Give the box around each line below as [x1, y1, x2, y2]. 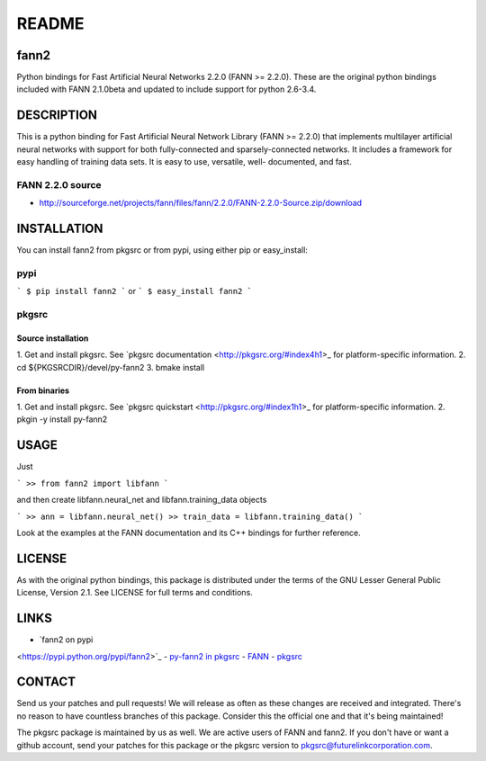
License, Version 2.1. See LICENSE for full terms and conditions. [16, 587, 254, 598]
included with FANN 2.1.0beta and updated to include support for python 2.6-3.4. [16, 84, 317, 94]
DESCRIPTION [16, 108, 98, 123]
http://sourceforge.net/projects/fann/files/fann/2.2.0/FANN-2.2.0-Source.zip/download [39, 198, 363, 209]
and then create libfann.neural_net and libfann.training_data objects [16, 495, 267, 506]
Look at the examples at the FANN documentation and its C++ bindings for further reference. [16, 527, 362, 538]
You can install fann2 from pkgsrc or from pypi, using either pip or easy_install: [16, 245, 308, 255]
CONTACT [16, 675, 76, 690]
